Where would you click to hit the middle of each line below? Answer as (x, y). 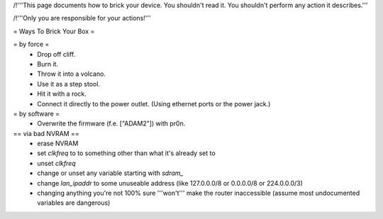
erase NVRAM (58, 144)
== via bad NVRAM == (46, 133)
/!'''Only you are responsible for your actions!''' (82, 18)
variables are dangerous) (74, 203)
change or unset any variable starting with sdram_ (110, 173)
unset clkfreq (56, 163)
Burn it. (48, 64)
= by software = (37, 113)
